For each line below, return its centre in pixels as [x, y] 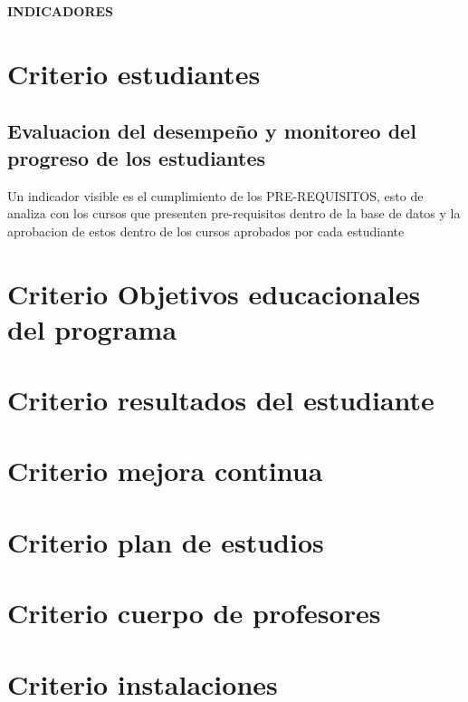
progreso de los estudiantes [137, 157]
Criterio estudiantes [134, 73]
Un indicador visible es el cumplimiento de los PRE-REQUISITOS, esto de [215, 195]
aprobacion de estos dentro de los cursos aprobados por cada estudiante [206, 231]
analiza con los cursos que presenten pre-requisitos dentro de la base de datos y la [234, 213]
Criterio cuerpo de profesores [194, 613]
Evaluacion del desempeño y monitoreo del [212, 131]
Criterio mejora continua [165, 471]
